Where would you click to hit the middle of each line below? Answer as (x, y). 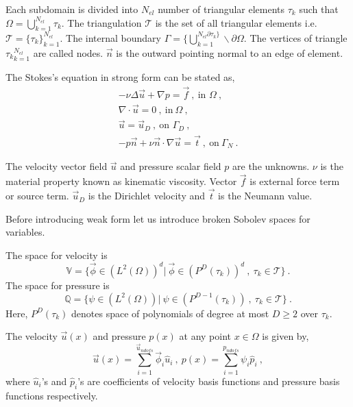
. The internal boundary (111, 37)
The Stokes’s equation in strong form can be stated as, (120, 76)
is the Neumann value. (265, 196)
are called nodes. (68, 52)
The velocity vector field (57, 166)
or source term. (37, 196)
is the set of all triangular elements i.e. (236, 22)
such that (319, 9)
